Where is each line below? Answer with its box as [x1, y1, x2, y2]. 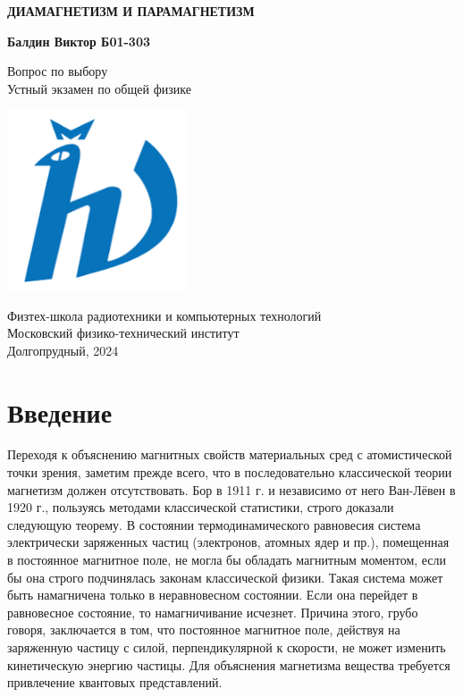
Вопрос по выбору [7, 62, 108, 80]
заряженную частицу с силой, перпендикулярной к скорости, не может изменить [7, 638, 446, 656]
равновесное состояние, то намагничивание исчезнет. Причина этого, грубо [7, 602, 418, 621]
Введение [7, 393, 113, 430]
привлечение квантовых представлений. [7, 673, 223, 692]
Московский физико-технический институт [7, 323, 240, 342]
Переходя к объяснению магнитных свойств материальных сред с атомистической [7, 445, 452, 464]
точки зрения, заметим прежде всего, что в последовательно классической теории [7, 463, 452, 482]
